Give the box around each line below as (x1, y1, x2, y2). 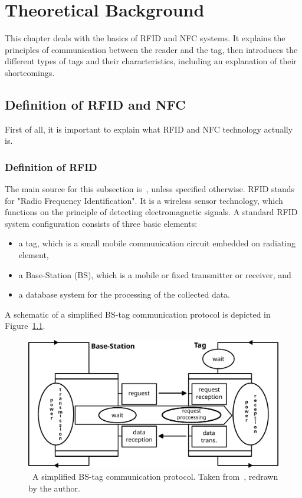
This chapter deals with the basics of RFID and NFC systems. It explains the (5, 32, 285, 44)
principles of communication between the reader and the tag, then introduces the (5, 43, 298, 55)
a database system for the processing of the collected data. (18, 288, 230, 301)
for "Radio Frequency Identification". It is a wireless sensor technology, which (5, 194, 283, 206)
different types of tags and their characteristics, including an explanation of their (5, 55, 297, 67)
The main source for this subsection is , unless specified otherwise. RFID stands (5, 183, 295, 195)
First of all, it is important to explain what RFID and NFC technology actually (5, 123, 293, 135)
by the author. (28, 481, 80, 494)
